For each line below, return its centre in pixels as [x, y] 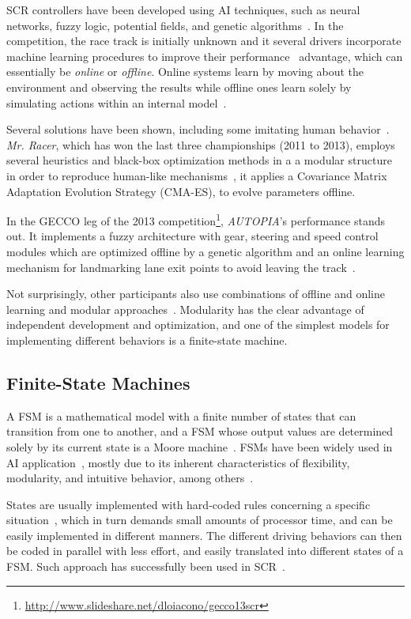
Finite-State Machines [98, 382]
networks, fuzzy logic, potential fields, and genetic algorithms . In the [175, 25]
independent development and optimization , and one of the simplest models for [198, 325]
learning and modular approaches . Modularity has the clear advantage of [185, 309]
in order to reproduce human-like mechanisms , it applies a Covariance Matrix [197, 175]
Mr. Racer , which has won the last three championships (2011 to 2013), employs [201, 144]
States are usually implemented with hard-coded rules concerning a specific [189, 504]
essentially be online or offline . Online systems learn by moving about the [185, 72]
